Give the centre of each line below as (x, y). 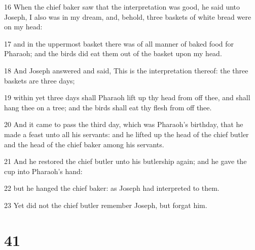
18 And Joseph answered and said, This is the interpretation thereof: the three (126, 70)
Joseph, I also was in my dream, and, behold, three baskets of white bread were (128, 16)
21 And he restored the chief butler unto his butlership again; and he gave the (125, 161)
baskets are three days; (40, 80)
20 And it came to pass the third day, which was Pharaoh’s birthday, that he (124, 124)
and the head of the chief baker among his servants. (84, 144)
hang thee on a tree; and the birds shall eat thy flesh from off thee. (108, 107)
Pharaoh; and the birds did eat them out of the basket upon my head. (113, 53)
